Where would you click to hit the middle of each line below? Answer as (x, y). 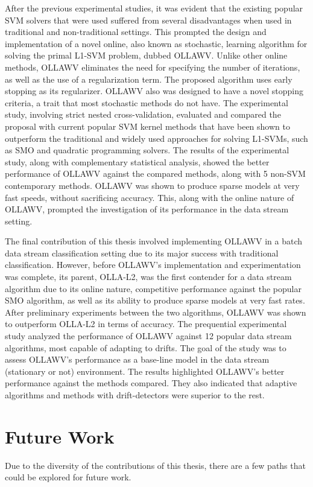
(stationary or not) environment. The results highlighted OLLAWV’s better (145, 371)
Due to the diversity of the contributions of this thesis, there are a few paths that (155, 465)
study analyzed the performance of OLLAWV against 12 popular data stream (148, 336)
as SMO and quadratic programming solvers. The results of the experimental (147, 150)
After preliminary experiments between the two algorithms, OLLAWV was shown (156, 312)
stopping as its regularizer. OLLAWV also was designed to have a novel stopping (154, 91)
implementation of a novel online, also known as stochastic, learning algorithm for (156, 43)
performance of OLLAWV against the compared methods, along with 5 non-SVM (155, 173)
